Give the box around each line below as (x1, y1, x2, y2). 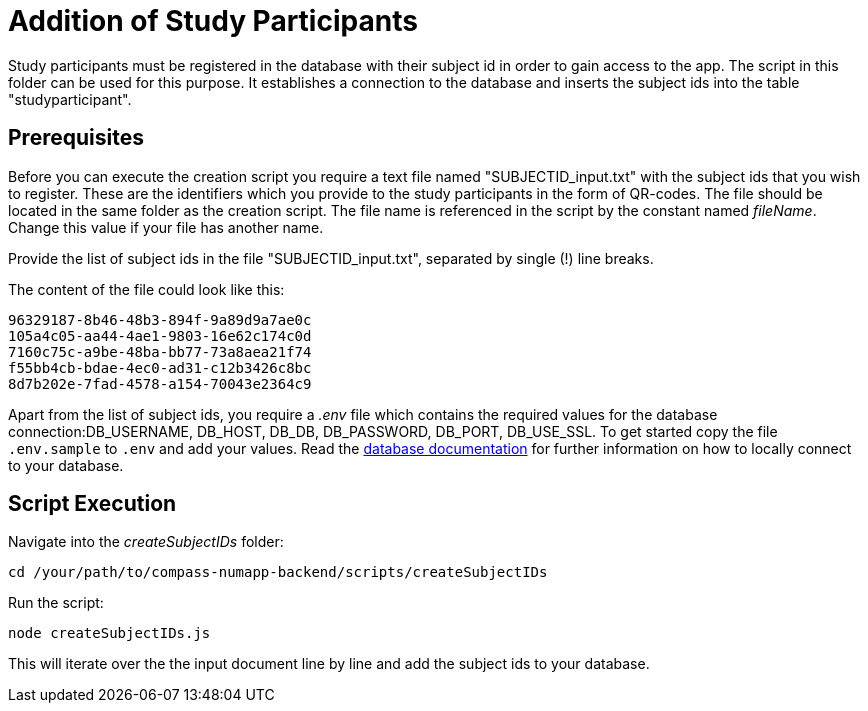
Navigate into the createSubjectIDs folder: (8, 533, 284, 551)
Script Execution (8, 491, 177, 517)
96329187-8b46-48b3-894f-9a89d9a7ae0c (8, 311, 312, 328)
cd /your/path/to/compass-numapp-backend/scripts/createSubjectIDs (8, 564, 548, 581)
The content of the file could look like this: (8, 280, 285, 298)
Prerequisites (8, 125, 144, 151)
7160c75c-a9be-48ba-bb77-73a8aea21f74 (8, 343, 312, 360)
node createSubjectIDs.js (8, 625, 211, 642)
